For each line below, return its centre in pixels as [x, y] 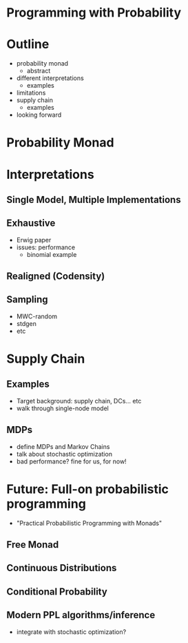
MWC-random [37, 316]
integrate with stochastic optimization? [71, 632]
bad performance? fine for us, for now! [71, 461]
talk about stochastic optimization [64, 454]
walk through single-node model [63, 408]
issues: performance [46, 247]
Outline [28, 45]
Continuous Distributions [62, 568]
